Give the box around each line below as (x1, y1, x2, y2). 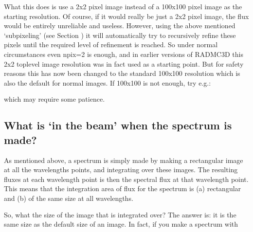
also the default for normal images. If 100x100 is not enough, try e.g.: (4, 77, 211, 88)
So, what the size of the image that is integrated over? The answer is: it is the (4, 209, 236, 219)
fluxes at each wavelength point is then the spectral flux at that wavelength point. (4, 174, 249, 184)
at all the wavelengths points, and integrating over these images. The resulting (4, 164, 238, 175)
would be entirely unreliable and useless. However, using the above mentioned (4, 20, 235, 31)
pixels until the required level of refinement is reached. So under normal (4, 39, 218, 50)
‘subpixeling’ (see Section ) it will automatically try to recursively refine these (4, 30, 236, 40)
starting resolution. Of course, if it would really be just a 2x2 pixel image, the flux (4, 11, 249, 21)
